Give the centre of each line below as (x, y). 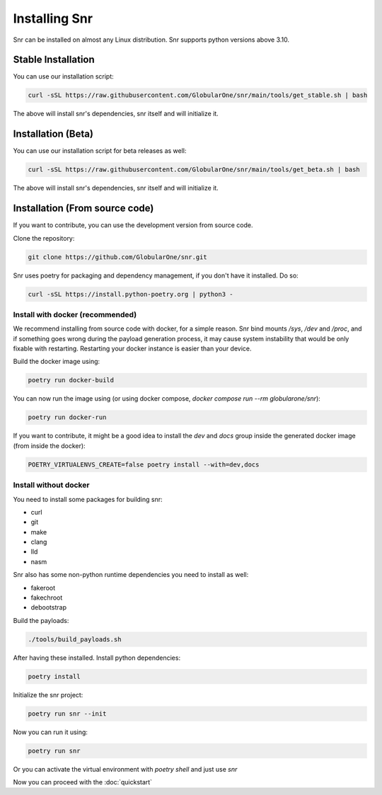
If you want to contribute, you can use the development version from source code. (133, 225)
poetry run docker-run (67, 417)
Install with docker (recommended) (75, 314)
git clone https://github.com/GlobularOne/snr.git (118, 257)
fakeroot (43, 588)
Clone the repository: (44, 238)
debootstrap (49, 607)
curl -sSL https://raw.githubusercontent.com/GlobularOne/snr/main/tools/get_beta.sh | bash (194, 170)
